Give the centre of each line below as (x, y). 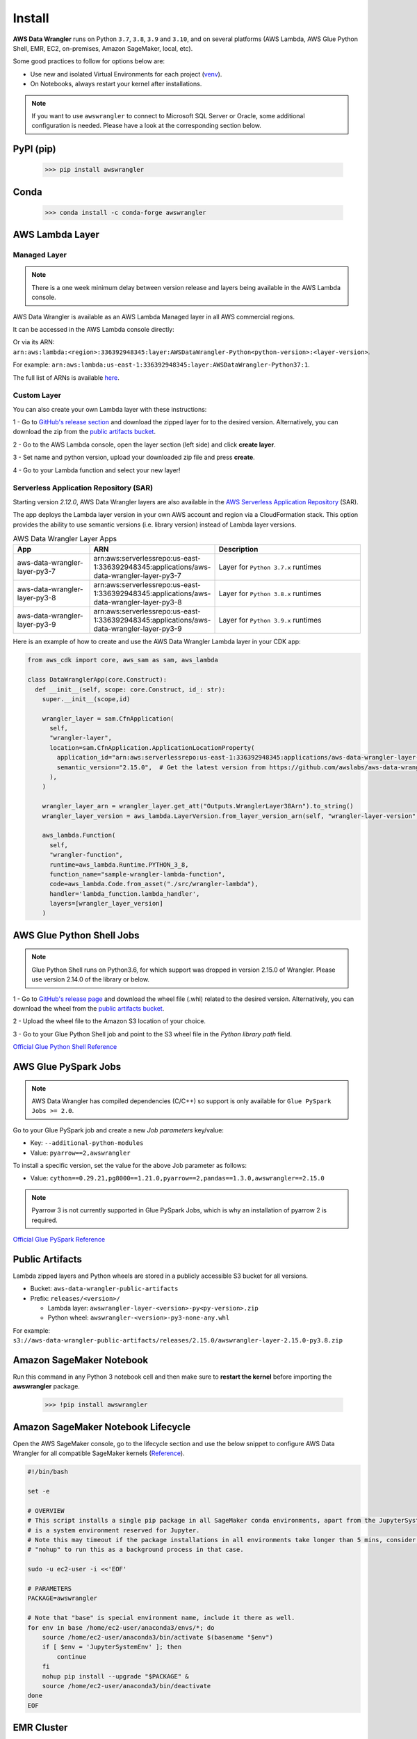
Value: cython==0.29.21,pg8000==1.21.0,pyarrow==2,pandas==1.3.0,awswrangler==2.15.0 (177, 1178)
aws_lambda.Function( (79, 835)
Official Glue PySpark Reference (59, 1239)
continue (72, 1657)
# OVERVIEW (46, 1510)
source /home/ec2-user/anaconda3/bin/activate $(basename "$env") (158, 1637)
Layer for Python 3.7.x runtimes (270, 567)
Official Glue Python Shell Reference (65, 1047)
